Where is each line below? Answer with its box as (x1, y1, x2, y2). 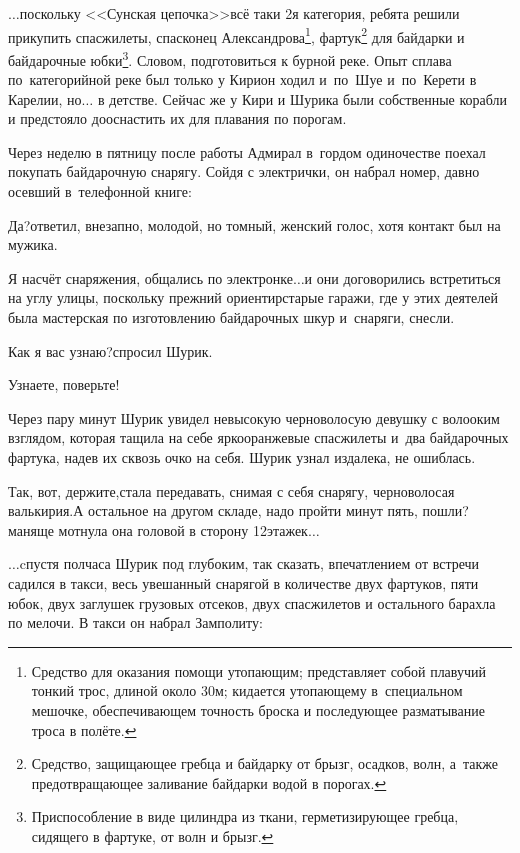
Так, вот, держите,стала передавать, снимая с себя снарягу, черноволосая (8, 480, 455, 501)
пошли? (422, 500, 469, 521)
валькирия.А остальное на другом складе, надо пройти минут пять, (8, 500, 418, 521)
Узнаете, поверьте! (8, 374, 120, 395)
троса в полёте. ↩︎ (31, 719, 137, 740)
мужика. (8, 234, 58, 255)
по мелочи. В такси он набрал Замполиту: (8, 612, 263, 633)
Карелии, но (8, 88, 82, 109)
